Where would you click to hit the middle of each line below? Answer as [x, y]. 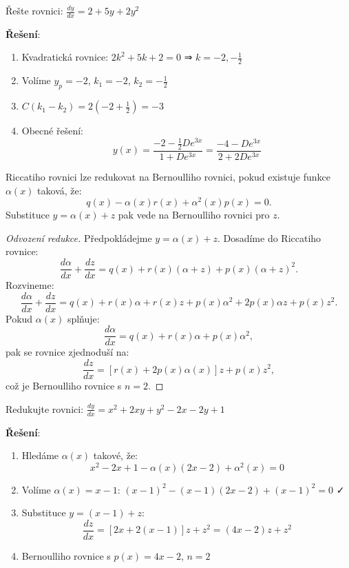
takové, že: [115, 455]
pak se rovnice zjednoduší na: [67, 352]
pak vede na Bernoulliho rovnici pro [194, 215]
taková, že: [60, 190]
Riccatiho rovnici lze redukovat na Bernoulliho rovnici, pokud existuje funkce [168, 177]
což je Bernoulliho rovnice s [64, 386]
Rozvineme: [30, 285]
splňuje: [83, 318]
